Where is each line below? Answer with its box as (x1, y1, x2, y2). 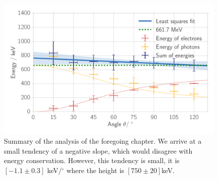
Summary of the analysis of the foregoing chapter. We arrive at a (4, 136, 202, 146)
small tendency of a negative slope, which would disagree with (4, 145, 193, 156)
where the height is (66, 165, 124, 176)
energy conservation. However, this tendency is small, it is (4, 155, 180, 166)
